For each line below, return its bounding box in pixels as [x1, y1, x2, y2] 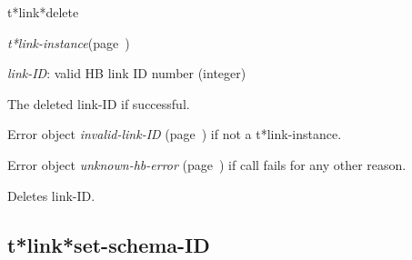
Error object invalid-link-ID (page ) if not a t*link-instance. [7, 125, 342, 144]
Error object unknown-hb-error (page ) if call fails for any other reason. [7, 155, 407, 174]
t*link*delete [7, 3, 79, 21]
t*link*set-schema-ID [7, 230, 210, 258]
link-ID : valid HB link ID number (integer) [7, 64, 246, 83]
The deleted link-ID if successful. [7, 94, 190, 113]
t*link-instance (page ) [7, 33, 130, 52]
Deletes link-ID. [7, 185, 95, 205]
